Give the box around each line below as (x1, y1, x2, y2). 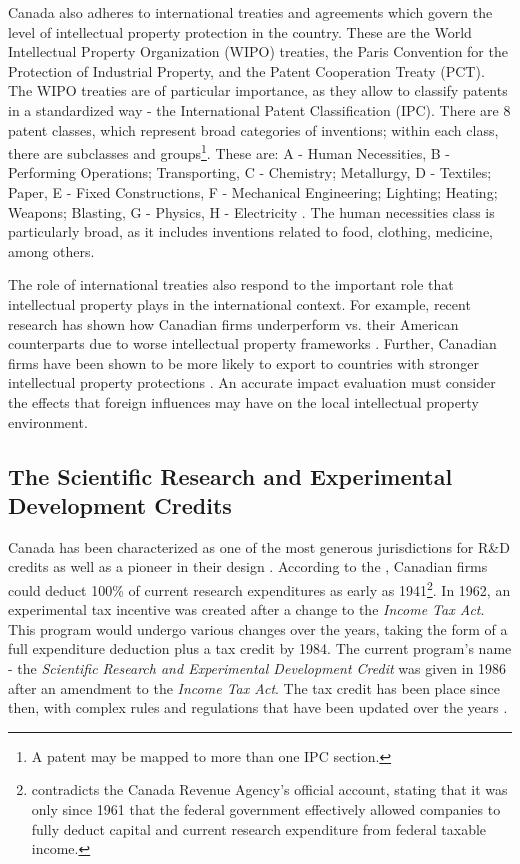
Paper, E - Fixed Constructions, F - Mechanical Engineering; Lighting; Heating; (8, 182, 498, 202)
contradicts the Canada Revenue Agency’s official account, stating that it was (31, 779, 508, 800)
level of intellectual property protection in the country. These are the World (8, 21, 472, 42)
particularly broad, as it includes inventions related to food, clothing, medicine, (8, 221, 493, 242)
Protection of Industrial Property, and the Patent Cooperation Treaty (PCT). (8, 60, 485, 81)
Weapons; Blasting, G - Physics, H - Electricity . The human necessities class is (8, 201, 495, 222)
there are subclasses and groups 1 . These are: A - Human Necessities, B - (8, 140, 450, 163)
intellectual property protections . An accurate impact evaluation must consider (8, 372, 496, 393)
